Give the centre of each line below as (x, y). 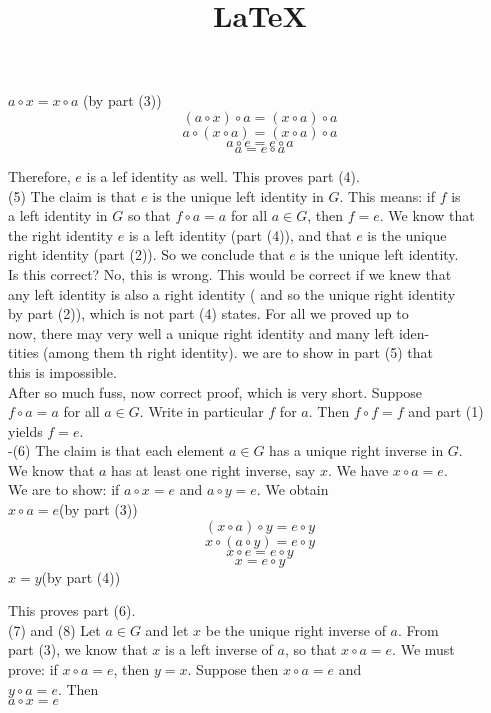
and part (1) (446, 411)
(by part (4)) (81, 576)
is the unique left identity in (238, 195)
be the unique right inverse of (295, 629)
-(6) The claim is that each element (116, 450)
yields (25, 430)
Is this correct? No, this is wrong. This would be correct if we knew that (230, 273)
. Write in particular (201, 411)
